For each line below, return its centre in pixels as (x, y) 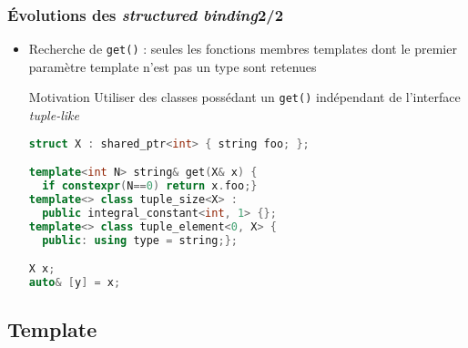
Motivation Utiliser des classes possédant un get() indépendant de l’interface (244, 97)
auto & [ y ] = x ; (75, 283)
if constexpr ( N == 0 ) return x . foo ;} (150, 186)
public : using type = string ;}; (140, 240)
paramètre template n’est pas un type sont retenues (173, 66)
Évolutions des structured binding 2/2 (146, 14)
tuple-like (54, 115)
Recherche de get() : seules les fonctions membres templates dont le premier (243, 49)
